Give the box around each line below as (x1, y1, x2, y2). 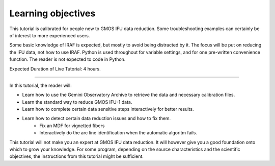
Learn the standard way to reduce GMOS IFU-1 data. (22, 99, 132, 105)
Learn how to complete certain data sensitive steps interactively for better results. (22, 106, 194, 112)
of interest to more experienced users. (9, 32, 90, 38)
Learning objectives (9, 8, 96, 19)
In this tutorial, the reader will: (9, 82, 72, 88)
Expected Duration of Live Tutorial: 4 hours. (9, 65, 101, 72)
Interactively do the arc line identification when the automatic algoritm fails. (39, 130, 198, 136)
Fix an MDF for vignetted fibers (39, 123, 105, 129)
